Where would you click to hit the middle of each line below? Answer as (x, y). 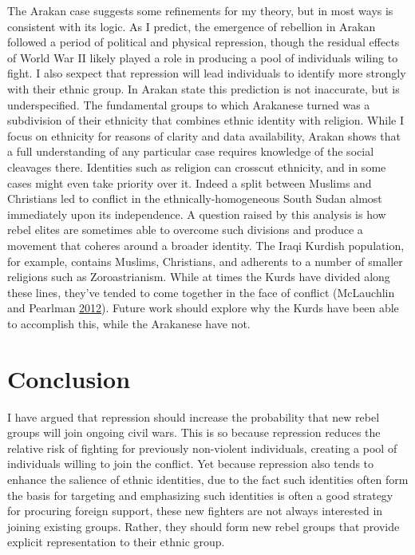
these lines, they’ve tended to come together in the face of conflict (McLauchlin (201, 292)
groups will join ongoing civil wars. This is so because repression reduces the (194, 432)
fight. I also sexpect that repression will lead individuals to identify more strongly (207, 73)
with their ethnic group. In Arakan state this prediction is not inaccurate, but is (204, 88)
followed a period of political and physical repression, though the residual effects (204, 42)
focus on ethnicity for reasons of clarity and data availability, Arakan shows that (204, 135)
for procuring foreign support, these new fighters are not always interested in (195, 511)
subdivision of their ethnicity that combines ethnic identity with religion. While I (206, 120)
